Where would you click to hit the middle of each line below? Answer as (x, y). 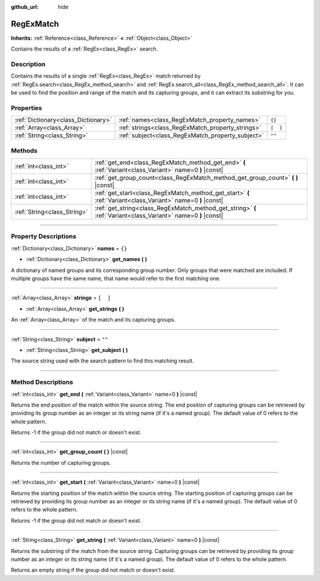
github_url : (25, 7)
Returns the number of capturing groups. (61, 462)
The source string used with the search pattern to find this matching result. (103, 361)
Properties (27, 108)
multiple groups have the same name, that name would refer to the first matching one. (116, 278)
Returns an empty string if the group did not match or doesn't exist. (93, 570)
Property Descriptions (44, 236)
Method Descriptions (42, 382)
